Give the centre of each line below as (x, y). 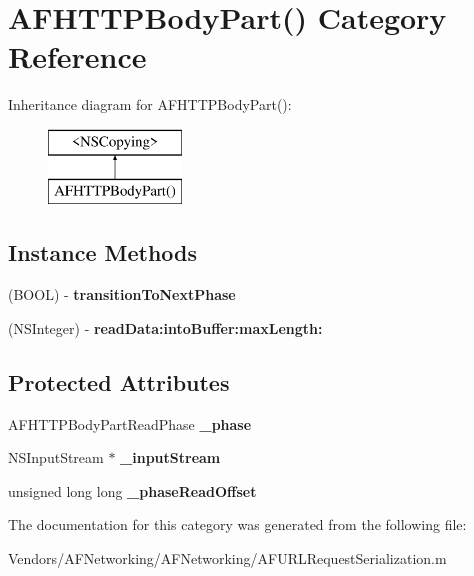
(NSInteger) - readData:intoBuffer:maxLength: (165, 327)
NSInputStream (56, 457)
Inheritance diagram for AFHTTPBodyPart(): (150, 104)
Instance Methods (102, 252)
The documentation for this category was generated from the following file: (237, 524)
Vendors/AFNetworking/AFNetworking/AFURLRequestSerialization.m (227, 558)
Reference (77, 56)
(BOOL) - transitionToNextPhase (122, 294)
